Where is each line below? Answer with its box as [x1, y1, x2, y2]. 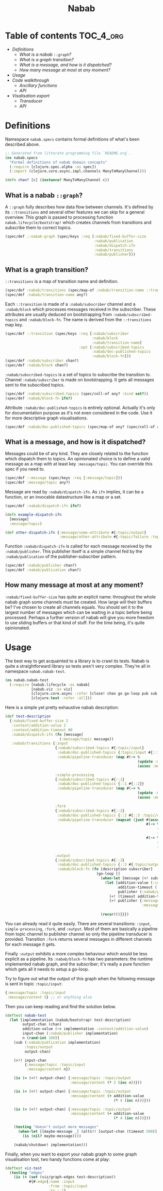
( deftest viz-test [5, 1166, 42, 1171]
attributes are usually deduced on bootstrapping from [5, 311, 113, 317]
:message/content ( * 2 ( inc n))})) [70, 1080, 142, 1085]
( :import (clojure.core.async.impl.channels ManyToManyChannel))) [9, 169, 147, 174]
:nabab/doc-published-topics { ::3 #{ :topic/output [57, 862, 162, 867]
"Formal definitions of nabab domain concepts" [9, 160, 108, 165]
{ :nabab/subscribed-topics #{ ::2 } [55, 808, 125, 813]
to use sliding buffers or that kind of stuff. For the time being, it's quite [5, 620, 145, 625]
